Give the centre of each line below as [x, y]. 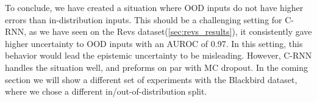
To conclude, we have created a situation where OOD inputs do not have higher [154, 7]
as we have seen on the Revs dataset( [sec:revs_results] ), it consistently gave [170, 31]
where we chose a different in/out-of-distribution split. [106, 91]
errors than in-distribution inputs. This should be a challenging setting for [144, 19]
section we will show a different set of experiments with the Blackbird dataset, [151, 79]
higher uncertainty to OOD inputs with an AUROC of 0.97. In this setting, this [154, 43]
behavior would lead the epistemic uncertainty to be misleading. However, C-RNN [158, 55]
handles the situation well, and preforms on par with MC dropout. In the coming [157, 67]
